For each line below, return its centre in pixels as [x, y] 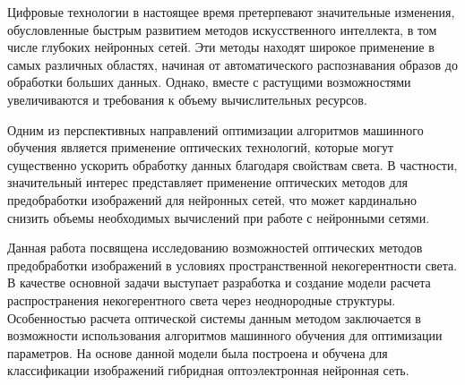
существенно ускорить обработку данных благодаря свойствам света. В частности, [232, 164]
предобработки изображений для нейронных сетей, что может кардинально [212, 199]
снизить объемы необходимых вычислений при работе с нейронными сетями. [219, 217]
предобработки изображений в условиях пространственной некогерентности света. [232, 265]
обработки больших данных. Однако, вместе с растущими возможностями [209, 82]
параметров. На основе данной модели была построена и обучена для [198, 352]
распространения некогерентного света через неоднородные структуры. [202, 299]
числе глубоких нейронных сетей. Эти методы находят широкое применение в [221, 47]
